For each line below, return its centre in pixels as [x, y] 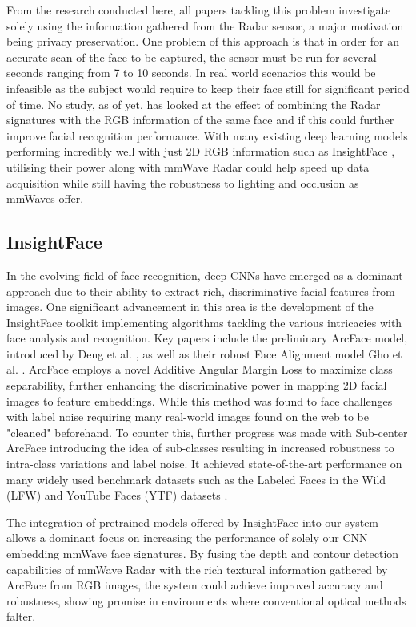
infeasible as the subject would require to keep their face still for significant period [208, 88]
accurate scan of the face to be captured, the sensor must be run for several [192, 57]
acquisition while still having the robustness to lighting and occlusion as [183, 182]
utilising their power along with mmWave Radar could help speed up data [188, 166]
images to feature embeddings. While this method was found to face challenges [200, 400]
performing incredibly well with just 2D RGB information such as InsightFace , [201, 151]
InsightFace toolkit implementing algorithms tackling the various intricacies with [204, 322]
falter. [21, 616]
